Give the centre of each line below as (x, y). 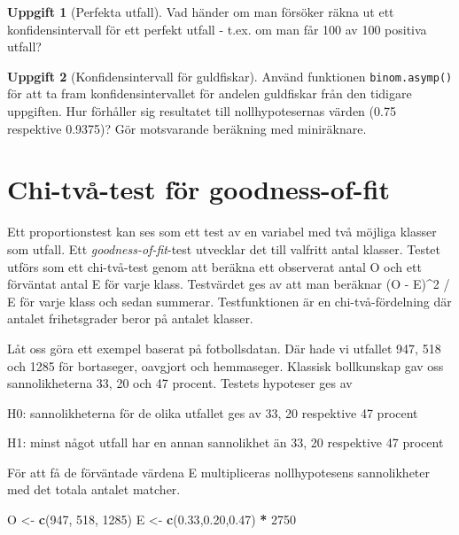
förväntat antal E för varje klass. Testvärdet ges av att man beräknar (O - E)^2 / (229, 284)
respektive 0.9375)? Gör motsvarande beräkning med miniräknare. (187, 128)
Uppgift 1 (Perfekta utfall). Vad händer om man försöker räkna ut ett (201, 12)
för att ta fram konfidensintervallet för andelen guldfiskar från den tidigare (210, 93)
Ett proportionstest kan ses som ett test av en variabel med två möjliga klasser (222, 232)
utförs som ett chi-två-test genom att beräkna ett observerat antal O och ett (214, 266)
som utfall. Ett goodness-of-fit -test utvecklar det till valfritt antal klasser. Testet (224, 248)
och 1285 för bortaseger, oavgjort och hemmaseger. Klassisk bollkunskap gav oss (226, 365)
